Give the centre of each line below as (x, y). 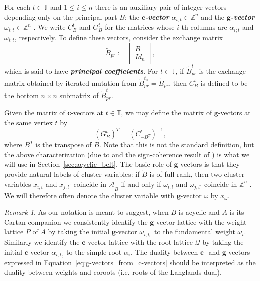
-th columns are (203, 27)
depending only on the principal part (61, 16)
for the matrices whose (140, 27)
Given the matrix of (35, 112)
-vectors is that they (209, 164)
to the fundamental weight (195, 231)
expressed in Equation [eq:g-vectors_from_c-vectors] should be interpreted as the (130, 262)
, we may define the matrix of (167, 112)
